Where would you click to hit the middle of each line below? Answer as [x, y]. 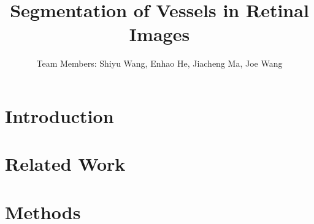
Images [159, 34]
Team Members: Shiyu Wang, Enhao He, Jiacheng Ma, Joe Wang [159, 63]
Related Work [65, 164]
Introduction [59, 115]
